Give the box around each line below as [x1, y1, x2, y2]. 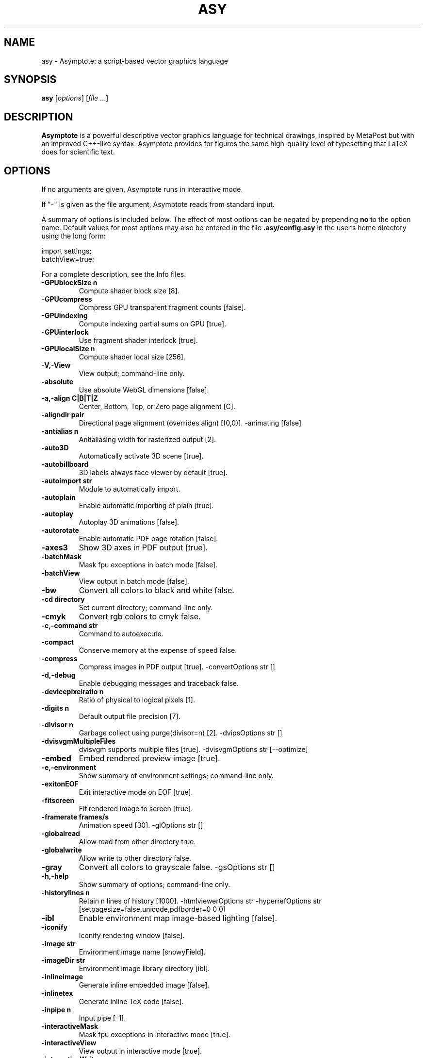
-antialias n [41, 427, 79, 436]
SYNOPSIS [4, 73, 57, 86]
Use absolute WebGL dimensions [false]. [79, 386, 209, 394]
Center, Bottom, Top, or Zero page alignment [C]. [79, 402, 235, 411]
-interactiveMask [41, 1022, 98, 1031]
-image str [41, 939, 76, 948]
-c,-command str [41, 621, 98, 630]
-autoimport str [41, 477, 92, 485]
